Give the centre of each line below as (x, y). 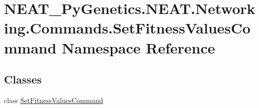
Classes (23, 79)
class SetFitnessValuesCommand (54, 100)
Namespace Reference (138, 47)
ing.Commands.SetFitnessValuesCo (127, 28)
